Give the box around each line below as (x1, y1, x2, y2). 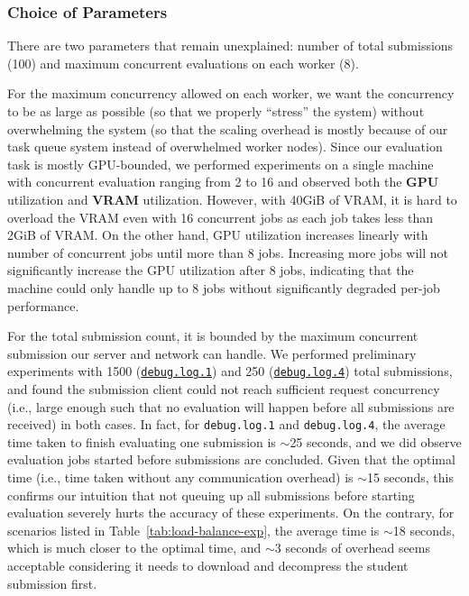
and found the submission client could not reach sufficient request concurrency (7, 379, 440, 398)
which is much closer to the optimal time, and (7, 538, 262, 557)
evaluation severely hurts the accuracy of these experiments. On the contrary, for (7, 503, 455, 522)
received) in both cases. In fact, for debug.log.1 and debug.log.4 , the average (7, 415, 446, 434)
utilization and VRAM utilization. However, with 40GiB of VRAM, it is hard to (7, 189, 457, 208)
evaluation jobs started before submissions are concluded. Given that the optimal (7, 450, 455, 469)
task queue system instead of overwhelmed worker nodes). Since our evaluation (7, 137, 443, 156)
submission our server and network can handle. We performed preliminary (7, 344, 417, 362)
